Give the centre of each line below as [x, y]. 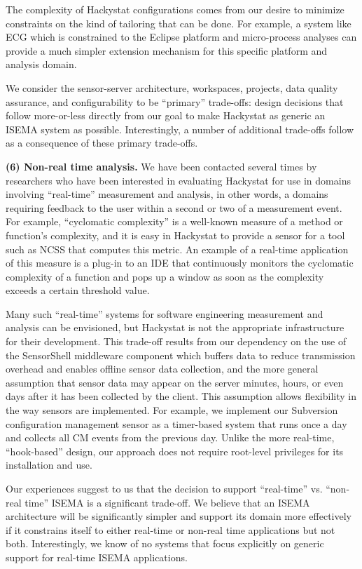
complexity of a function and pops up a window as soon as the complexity [165, 276]
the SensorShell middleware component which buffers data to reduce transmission [181, 355]
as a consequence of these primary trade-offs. [102, 143]
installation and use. [49, 465]
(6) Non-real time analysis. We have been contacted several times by [161, 166]
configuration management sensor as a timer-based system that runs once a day [176, 423]
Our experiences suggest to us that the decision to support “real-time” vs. [164, 488]
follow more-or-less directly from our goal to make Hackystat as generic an [166, 115]
